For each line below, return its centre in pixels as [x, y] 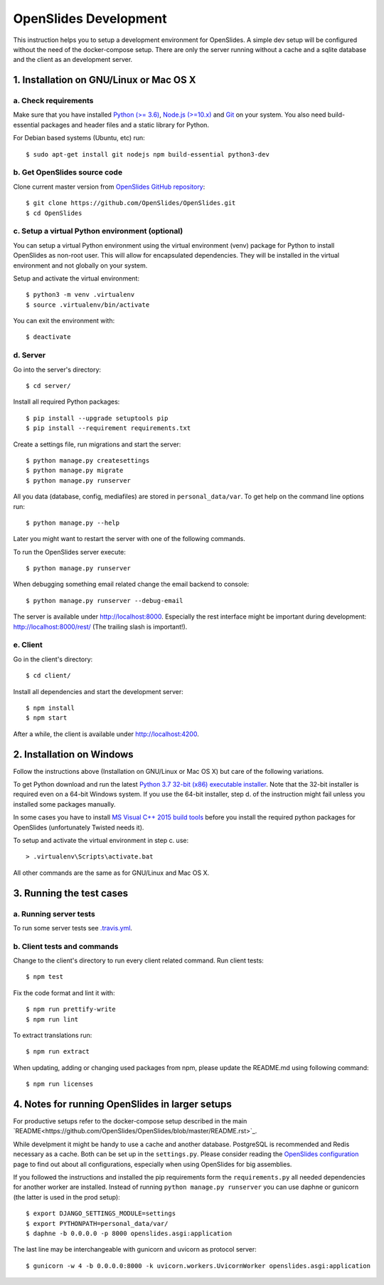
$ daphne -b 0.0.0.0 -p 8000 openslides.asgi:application [129, 1233]
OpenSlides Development [90, 19]
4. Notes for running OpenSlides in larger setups [123, 1104]
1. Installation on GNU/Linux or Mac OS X [105, 80]
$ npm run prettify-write [71, 1009]
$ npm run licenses [60, 1084]
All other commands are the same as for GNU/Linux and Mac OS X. [111, 873]
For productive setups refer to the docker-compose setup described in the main [130, 1121]
